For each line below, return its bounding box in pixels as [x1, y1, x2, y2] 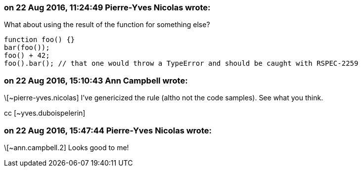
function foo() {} [4, 36, 75, 44]
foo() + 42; [4, 51, 50, 60]
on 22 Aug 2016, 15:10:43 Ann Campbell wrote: [4, 75, 188, 85]
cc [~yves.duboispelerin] [4, 109, 86, 118]
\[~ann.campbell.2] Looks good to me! [4, 143, 129, 152]
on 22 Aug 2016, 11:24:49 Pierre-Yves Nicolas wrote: [4, 2, 211, 12]
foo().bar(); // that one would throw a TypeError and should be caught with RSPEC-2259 [4, 59, 359, 68]
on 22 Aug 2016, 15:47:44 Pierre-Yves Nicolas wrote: [4, 125, 212, 135]
